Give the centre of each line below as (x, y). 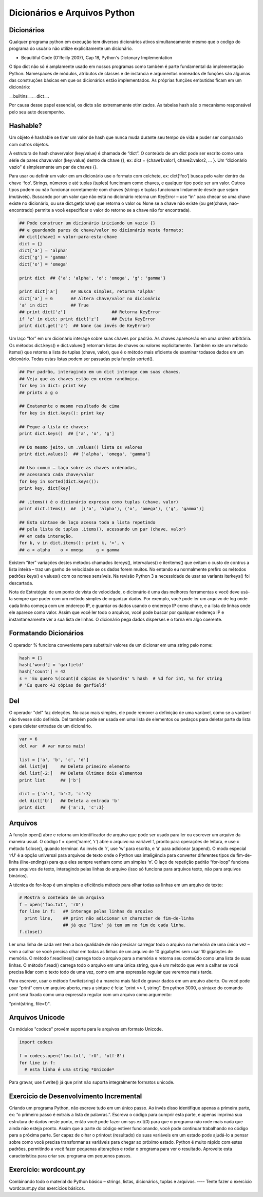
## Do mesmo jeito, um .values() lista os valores (81, 447)
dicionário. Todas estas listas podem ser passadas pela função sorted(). (81, 359)
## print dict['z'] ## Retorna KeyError (90, 312)
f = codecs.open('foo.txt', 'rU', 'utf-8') (72, 1056)
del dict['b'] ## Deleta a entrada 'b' (69, 801)
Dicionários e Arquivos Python (72, 13)
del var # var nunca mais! (53, 746)
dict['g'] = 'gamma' (44, 257)
